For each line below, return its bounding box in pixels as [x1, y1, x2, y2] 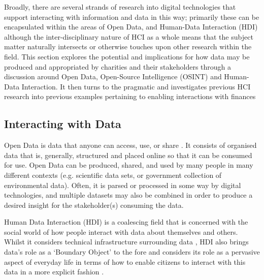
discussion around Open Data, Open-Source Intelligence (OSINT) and [4, 71, 222, 82]
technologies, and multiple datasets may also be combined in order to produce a [4, 190, 253, 200]
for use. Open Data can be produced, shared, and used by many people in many [4, 160, 253, 170]
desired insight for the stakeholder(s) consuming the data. [4, 199, 184, 210]
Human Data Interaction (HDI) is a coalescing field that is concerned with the [4, 216, 248, 227]
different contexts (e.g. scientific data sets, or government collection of [4, 169, 222, 180]
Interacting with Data [4, 116, 121, 132]
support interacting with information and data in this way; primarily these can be [4, 11, 259, 22]
